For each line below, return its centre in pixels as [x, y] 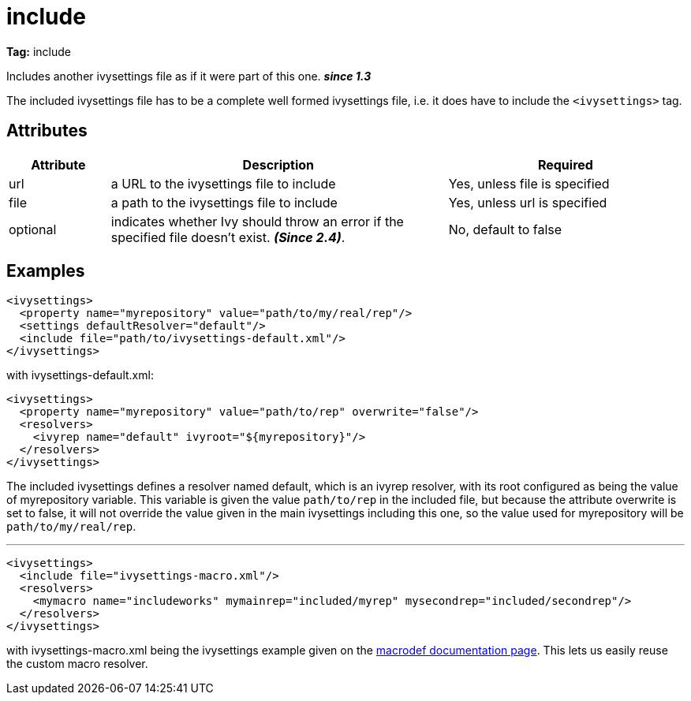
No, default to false [505, 229]
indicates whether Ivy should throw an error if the [257, 221]
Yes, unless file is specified [529, 183]
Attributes [47, 131]
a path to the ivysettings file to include [224, 202]
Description [278, 164]
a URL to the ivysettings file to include [223, 183]
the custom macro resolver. [77, 664]
